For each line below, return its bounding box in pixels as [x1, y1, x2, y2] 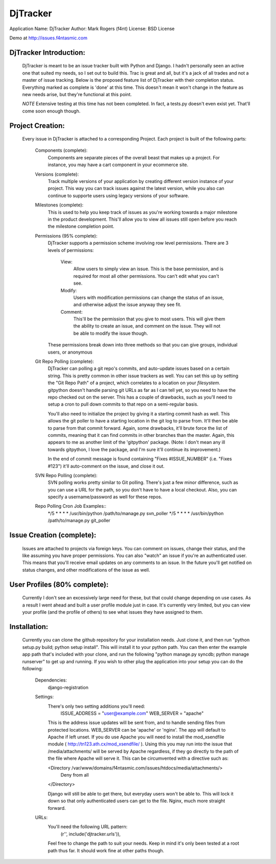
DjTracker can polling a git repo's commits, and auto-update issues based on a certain [48, 365, 230, 371]
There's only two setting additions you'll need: [48, 703, 145, 709]
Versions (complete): [35, 171, 79, 177]
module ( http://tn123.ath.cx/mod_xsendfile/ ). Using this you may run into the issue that [48, 741, 233, 747]
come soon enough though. [22, 108, 81, 114]
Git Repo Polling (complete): [35, 358, 94, 365]
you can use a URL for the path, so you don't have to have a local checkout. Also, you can [48, 486, 237, 493]
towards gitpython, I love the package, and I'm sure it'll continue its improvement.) [48, 446, 221, 452]
